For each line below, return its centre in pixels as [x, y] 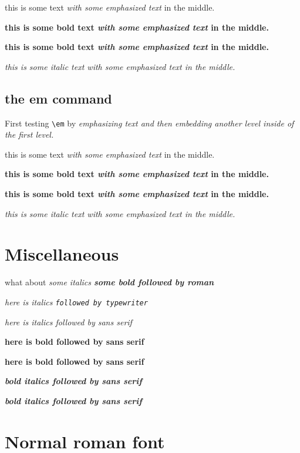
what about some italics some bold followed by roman [109, 282]
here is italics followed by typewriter [76, 302]
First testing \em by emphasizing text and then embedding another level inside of [149, 123]
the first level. [29, 134]
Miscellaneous [62, 254]
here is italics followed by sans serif [68, 322]
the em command [58, 98]
